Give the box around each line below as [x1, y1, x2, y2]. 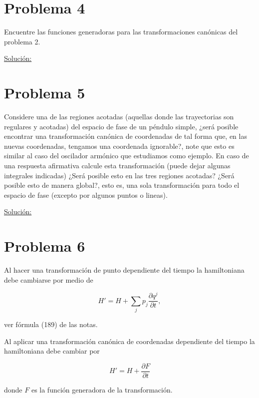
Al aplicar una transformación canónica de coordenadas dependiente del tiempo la [4, 336, 255, 346]
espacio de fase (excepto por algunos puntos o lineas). [4, 189, 168, 200]
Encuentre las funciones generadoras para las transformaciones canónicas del [4, 26, 238, 37]
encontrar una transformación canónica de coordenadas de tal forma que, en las [4, 131, 247, 141]
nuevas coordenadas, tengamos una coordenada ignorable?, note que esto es [4, 140, 235, 151]
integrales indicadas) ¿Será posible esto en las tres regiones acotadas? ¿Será [4, 170, 235, 180]
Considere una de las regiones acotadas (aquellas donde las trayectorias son [4, 111, 234, 122]
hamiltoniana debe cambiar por [4, 346, 100, 356]
